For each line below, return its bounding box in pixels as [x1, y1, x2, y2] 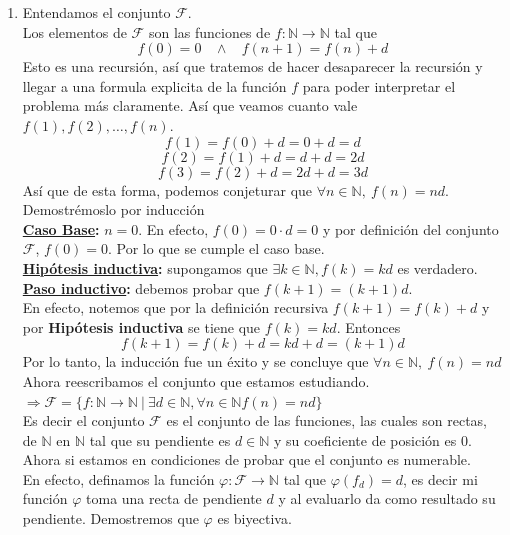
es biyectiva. [217, 508, 292, 529]
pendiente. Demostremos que [22, 508, 199, 529]
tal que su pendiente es [89, 429, 231, 450]
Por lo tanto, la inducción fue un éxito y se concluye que [22, 351, 369, 372]
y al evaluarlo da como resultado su [278, 488, 496, 509]
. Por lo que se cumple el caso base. [108, 238, 325, 259]
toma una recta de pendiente [86, 488, 262, 509]
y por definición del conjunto [322, 218, 499, 239]
